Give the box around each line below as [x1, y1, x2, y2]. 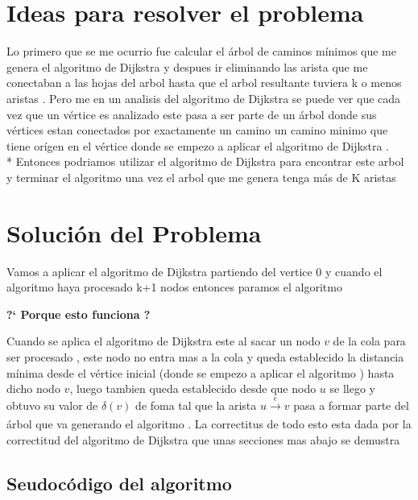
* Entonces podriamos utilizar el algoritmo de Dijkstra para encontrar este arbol [6, 153, 404, 170]
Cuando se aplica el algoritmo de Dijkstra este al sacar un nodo [6, 333, 321, 349]
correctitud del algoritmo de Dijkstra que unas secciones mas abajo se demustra [6, 431, 400, 448]
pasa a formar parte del [293, 396, 409, 413]
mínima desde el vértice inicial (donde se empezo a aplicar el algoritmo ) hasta [6, 364, 395, 381]
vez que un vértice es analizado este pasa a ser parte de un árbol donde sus [6, 105, 377, 122]
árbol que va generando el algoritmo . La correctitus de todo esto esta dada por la [6, 415, 412, 432]
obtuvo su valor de [6, 396, 98, 413]
